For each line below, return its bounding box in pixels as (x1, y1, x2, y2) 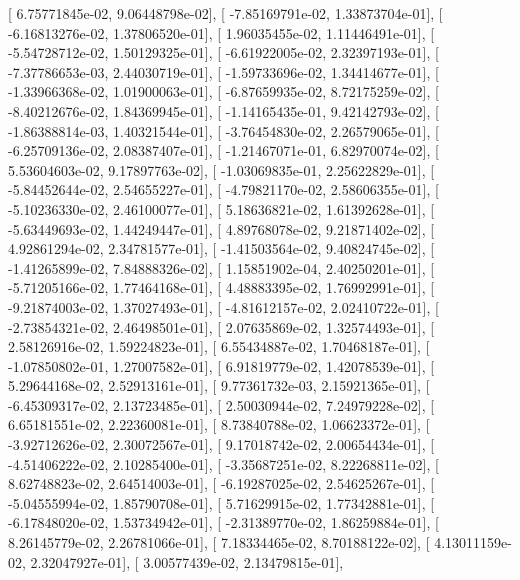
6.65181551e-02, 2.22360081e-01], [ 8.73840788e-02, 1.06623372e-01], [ (8, 414, 430, 435)
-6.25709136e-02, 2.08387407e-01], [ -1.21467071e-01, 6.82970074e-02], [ (8, 140, 439, 161)
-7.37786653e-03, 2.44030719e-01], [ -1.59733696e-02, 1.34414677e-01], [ (8, 61, 439, 82)
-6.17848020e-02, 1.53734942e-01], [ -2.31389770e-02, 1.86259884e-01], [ (8, 512, 439, 533)
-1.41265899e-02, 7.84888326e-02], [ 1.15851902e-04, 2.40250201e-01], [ (8, 257, 435, 278)
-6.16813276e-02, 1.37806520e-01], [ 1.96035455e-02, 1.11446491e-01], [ (8, 22, 435, 43)
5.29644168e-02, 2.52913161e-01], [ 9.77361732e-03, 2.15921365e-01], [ (8, 375, 430, 396)
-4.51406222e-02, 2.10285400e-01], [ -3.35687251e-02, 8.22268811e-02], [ (8, 453, 439, 474)
